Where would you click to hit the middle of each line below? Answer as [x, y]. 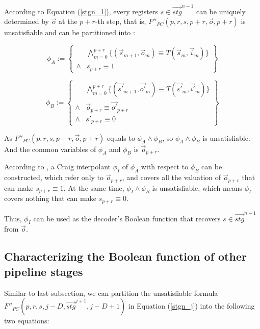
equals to [121, 137]
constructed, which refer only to [54, 177]
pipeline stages [44, 271]
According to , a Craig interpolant [57, 167]
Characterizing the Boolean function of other [125, 256]
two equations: [27, 321]
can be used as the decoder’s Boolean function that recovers [127, 218]
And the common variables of [50, 149]
